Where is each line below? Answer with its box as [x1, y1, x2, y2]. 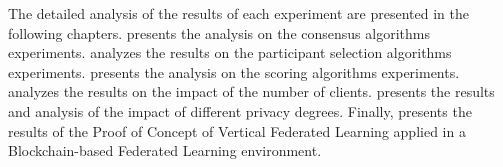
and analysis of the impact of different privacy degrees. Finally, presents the [8, 100, 472, 121]
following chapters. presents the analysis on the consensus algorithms [8, 22, 430, 43]
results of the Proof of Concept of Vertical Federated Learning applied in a [8, 120, 466, 141]
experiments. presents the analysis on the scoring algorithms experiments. [8, 61, 460, 82]
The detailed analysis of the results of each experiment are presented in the [8, 3, 469, 23]
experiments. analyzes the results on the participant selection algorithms [8, 42, 452, 63]
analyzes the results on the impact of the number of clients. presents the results [8, 81, 495, 102]
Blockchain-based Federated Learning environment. [8, 140, 322, 161]
